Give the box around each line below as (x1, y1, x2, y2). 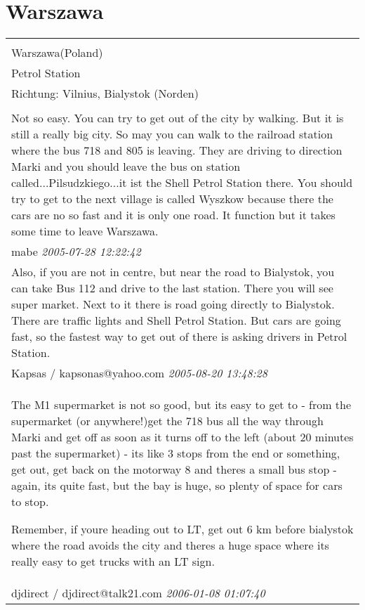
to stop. (11, 493, 49, 510)
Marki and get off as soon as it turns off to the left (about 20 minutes (11, 429, 354, 446)
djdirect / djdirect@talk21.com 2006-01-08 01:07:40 (11, 585, 265, 602)
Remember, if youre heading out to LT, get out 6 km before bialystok (11, 521, 354, 538)
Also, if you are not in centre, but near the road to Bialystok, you (11, 264, 335, 280)
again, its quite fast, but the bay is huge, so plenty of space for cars (11, 477, 343, 494)
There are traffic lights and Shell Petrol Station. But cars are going (11, 312, 341, 329)
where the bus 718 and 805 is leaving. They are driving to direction (11, 142, 343, 159)
